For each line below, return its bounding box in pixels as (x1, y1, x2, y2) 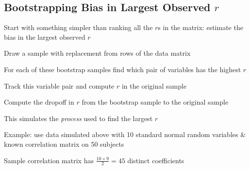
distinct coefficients (127, 155, 184, 165)
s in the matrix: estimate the (158, 22, 243, 32)
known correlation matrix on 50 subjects (4, 138, 124, 149)
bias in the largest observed (4, 31, 85, 42)
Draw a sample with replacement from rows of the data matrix (4, 48, 191, 58)
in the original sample (121, 80, 187, 91)
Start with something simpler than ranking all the (4, 22, 153, 32)
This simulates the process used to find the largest (4, 113, 153, 123)
